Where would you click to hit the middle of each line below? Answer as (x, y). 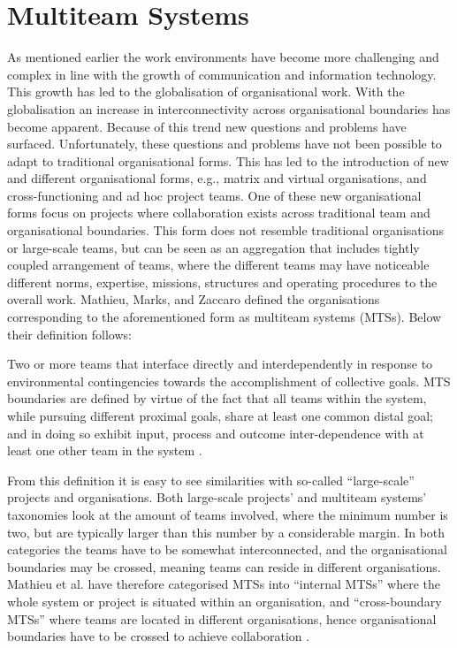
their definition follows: (69, 334)
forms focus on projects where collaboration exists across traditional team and (219, 213)
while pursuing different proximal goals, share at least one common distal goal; (220, 415)
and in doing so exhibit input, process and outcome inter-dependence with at (216, 433)
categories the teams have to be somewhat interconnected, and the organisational (227, 549)
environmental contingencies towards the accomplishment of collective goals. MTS (229, 381)
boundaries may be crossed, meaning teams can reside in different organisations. (224, 566)
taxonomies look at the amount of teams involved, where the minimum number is (228, 514)
